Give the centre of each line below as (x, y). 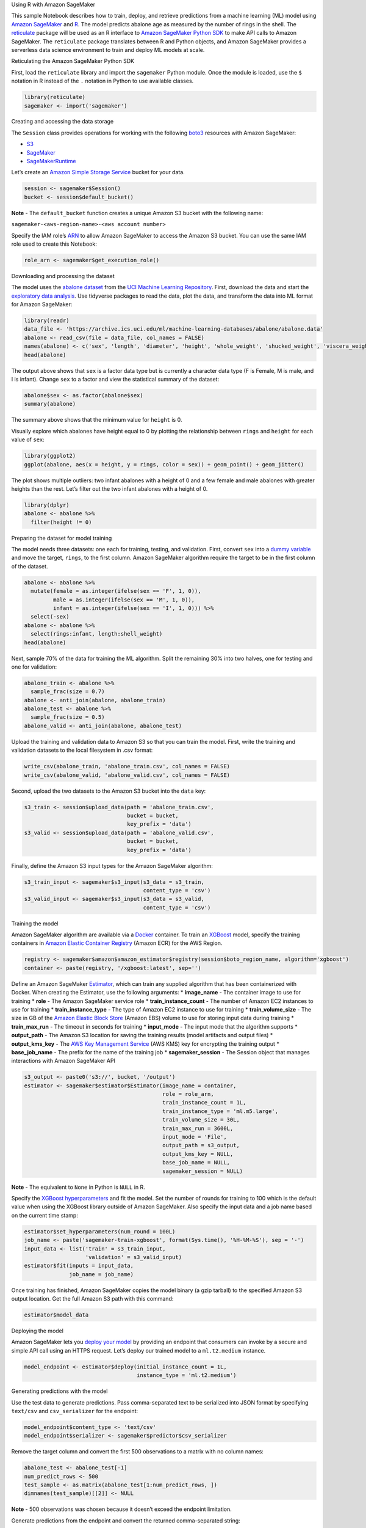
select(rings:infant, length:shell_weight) (97, 634)
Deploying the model (38, 1331)
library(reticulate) (55, 97)
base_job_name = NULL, (196, 1163)
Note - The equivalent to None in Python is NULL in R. (78, 1187)
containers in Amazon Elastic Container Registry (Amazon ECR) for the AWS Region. (117, 943)
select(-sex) (50, 617)
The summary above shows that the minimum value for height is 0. (97, 420)
